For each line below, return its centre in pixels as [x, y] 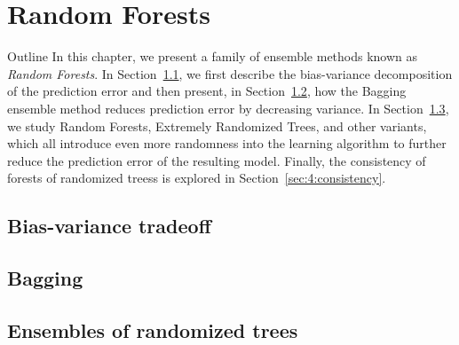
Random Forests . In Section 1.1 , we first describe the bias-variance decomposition [230, 73]
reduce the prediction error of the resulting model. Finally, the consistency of [217, 160]
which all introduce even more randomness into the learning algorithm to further [227, 143]
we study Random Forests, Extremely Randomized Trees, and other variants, [217, 125]
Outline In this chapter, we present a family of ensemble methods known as [213, 56]
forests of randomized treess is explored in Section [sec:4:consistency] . [197, 178]
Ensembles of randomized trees [153, 329]
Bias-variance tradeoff [109, 226]
